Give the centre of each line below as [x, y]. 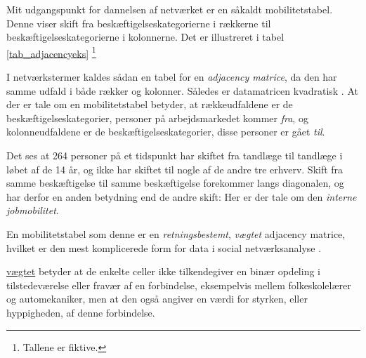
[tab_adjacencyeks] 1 [51, 52]
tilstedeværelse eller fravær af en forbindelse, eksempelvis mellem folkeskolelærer [179, 285]
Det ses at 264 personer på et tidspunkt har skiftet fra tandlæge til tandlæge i [175, 155]
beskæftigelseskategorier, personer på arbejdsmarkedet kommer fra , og [157, 118]
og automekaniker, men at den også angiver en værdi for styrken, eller [157, 299]
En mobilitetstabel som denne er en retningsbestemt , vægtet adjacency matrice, [176, 233]
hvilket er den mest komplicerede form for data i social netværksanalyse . [164, 247]
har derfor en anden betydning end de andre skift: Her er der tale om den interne [182, 196]
